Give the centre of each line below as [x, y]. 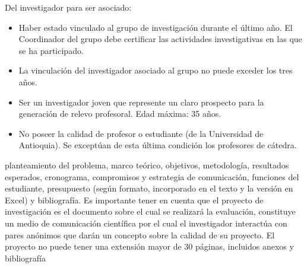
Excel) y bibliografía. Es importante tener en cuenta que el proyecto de [134, 200]
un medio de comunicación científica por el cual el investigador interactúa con [146, 223]
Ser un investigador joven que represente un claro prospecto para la [141, 102]
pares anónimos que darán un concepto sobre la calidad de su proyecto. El [140, 234]
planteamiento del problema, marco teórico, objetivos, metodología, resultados [147, 165]
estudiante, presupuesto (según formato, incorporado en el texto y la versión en [149, 188]
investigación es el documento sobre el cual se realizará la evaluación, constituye [150, 211]
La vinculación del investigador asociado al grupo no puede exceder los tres [156, 70]
